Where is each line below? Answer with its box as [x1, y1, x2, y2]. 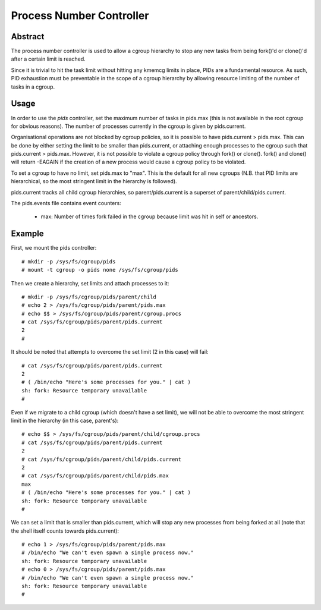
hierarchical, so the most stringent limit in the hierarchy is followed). [11, 178, 178, 185]
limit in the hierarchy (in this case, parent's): [11, 417, 119, 424]
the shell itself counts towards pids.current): [11, 527, 119, 534]
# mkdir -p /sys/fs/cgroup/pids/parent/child [21, 293, 157, 300]
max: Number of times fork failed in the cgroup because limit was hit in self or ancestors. [40, 213, 259, 220]
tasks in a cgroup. [11, 83, 55, 90]
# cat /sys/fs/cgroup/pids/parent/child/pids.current [21, 455, 181, 463]
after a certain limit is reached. [11, 55, 86, 62]
